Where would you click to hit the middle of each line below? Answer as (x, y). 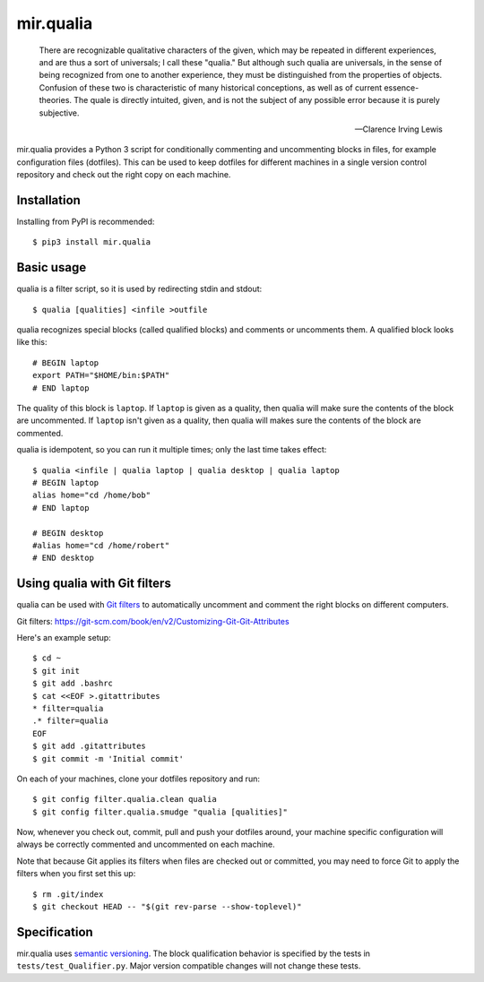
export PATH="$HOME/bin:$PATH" (101, 375)
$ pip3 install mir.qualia (92, 242)
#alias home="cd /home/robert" (101, 545)
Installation (48, 200)
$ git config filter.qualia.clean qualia (125, 799)
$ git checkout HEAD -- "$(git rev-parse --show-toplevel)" (167, 907)
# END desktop (63, 558)
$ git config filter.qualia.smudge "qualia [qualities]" (160, 812)
